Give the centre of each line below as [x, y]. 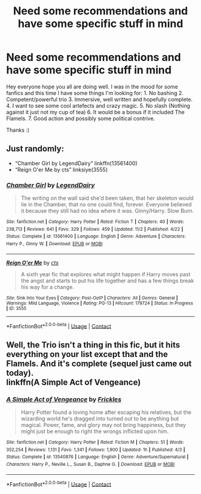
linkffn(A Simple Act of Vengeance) [74, 382]
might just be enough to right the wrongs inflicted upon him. [95, 431]
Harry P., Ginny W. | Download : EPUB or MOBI [54, 244]
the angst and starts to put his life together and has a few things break [107, 280]
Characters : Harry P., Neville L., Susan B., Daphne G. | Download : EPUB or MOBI [91, 464]
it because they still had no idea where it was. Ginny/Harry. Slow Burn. [107, 211]
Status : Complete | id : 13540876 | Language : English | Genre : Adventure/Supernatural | [98, 457]
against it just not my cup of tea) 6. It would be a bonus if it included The [95, 112]
